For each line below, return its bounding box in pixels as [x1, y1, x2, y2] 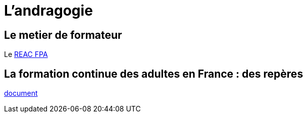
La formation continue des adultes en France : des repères [4, 67, 303, 80]
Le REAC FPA [4, 50, 48, 59]
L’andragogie [4, 2, 93, 19]
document [4, 89, 38, 98]
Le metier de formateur [4, 28, 122, 41]
